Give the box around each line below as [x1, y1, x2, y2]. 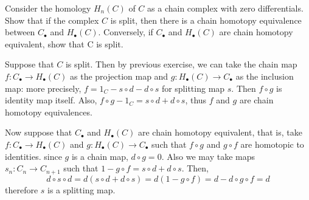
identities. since [5, 150, 62, 162]
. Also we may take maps [161, 150, 255, 162]
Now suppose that [5, 126, 72, 139]
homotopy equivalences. [5, 105, 92, 118]
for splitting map [161, 81, 225, 94]
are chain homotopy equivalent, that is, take [137, 126, 302, 139]
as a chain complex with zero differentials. [147, 2, 304, 14]
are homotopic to [240, 137, 304, 150]
